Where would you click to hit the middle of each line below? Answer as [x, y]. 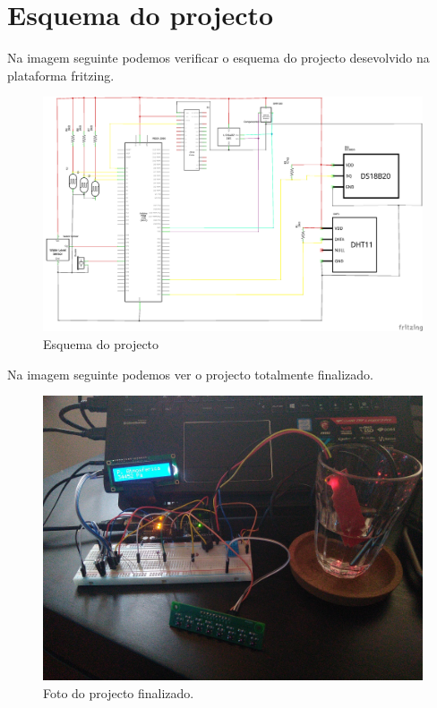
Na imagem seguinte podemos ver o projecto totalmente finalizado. [190, 374]
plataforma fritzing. [61, 75]
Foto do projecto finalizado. [119, 692]
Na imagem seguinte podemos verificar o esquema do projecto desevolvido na [218, 58]
